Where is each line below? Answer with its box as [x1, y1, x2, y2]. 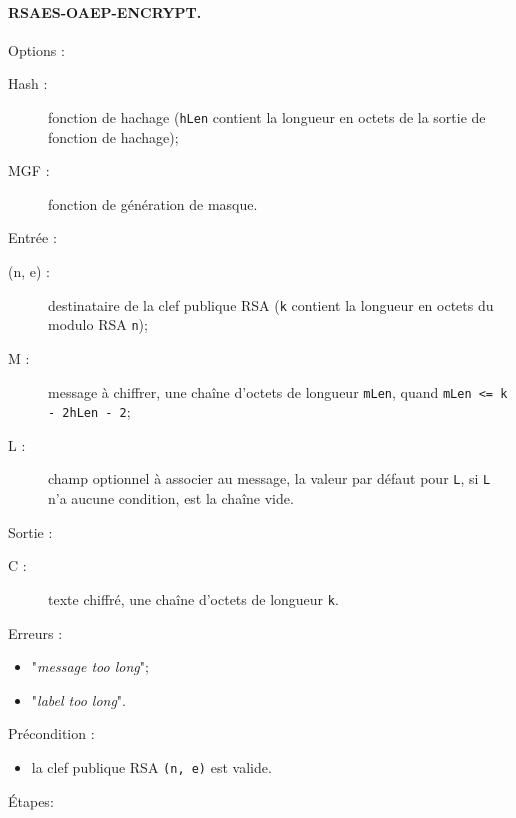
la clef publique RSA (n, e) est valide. [31, 756, 272, 777]
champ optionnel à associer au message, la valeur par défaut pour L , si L [48, 468, 491, 489]
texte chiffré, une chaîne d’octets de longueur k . [48, 588, 339, 609]
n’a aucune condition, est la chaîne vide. [48, 488, 294, 509]
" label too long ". [31, 689, 126, 710]
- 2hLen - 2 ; [48, 401, 131, 422]
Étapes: [8, 790, 54, 811]
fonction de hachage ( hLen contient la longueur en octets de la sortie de [48, 106, 486, 127]
